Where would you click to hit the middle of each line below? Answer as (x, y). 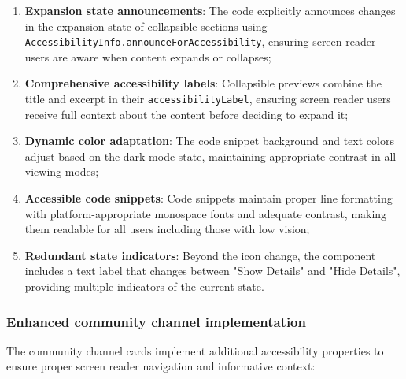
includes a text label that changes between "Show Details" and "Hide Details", (212, 271)
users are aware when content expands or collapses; (148, 56)
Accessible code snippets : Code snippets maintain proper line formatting (209, 198)
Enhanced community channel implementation (156, 321)
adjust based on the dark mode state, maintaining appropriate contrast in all (210, 156)
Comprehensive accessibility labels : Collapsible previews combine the (203, 83)
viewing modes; (62, 171)
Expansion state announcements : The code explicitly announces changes (210, 10)
